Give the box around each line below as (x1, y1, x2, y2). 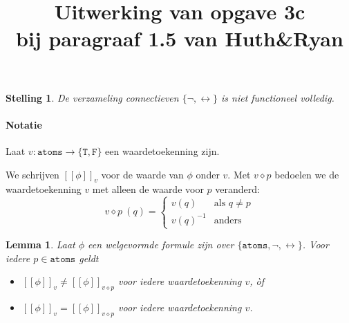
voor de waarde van (101, 167, 184, 181)
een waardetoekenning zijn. (105, 143, 220, 158)
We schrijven (6, 167, 59, 181)
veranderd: (215, 182, 260, 196)
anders (214, 215, 242, 225)
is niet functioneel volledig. (220, 90, 334, 104)
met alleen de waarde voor (92, 182, 204, 196)
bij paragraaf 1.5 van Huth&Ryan (16, 24, 343, 53)
